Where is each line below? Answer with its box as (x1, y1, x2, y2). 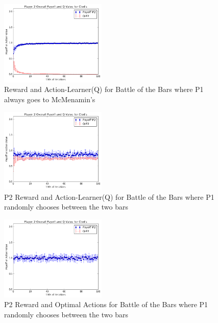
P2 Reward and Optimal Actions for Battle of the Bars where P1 (4, 299, 208, 310)
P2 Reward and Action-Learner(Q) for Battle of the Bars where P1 (4, 191, 214, 202)
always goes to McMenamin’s (4, 94, 95, 104)
